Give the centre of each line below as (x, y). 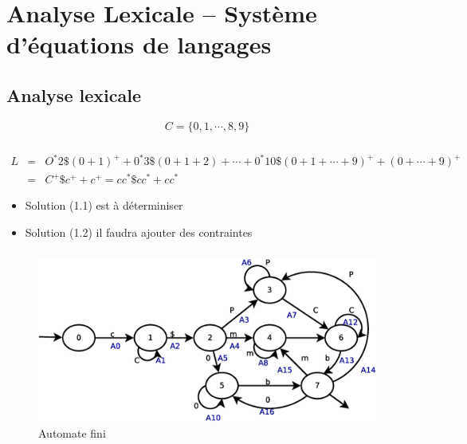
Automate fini (72, 432)
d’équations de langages (139, 44)
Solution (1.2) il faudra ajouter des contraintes (139, 232)
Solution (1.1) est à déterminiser (104, 205)
